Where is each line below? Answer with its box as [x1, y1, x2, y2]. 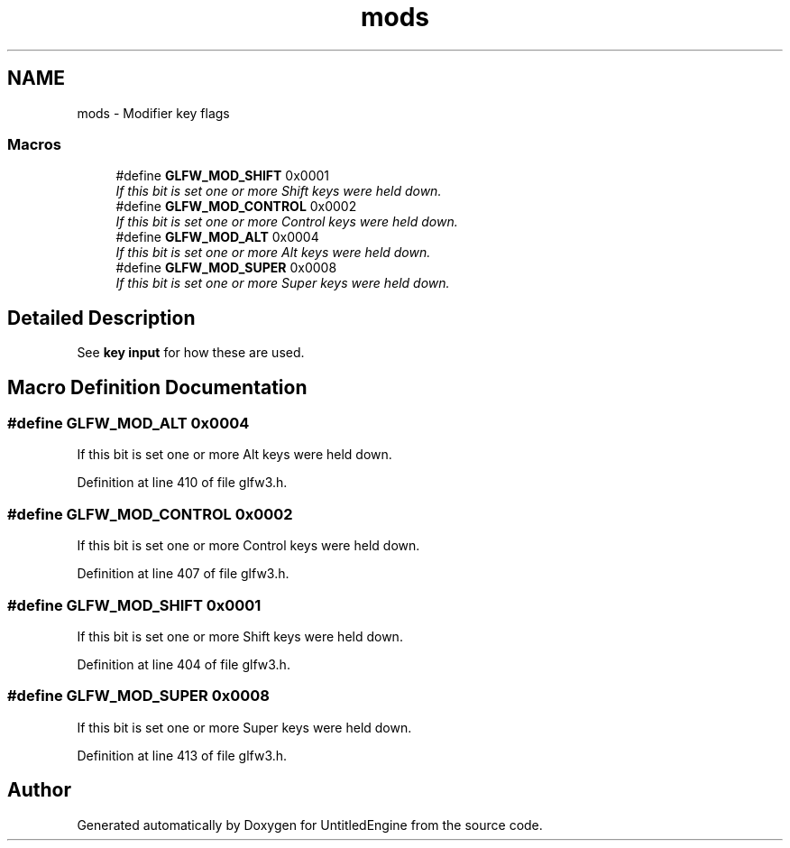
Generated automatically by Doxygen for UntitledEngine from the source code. [77, 816, 543, 833]
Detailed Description [7, 306, 196, 329]
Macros [7, 134, 61, 153]
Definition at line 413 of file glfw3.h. [77, 747, 288, 763]
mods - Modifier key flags [77, 105, 230, 121]
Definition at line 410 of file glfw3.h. [77, 475, 288, 491]
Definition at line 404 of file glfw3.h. [77, 656, 290, 672]
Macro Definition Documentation [7, 375, 308, 399]
